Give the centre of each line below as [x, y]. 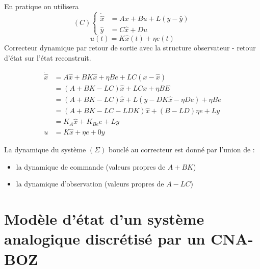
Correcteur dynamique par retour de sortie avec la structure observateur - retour [130, 48]
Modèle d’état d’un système [104, 219]
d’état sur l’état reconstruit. [48, 57]
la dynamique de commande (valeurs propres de [91, 166]
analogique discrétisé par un [105, 239]
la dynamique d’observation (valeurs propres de [90, 184]
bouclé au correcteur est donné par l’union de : [181, 150]
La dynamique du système [45, 150]
